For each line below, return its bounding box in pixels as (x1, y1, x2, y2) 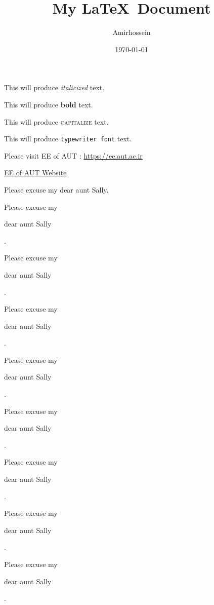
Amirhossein (112, 27, 151, 37)
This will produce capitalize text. (4, 116, 109, 127)
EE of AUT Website (4, 167, 67, 178)
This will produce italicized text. (4, 82, 105, 93)
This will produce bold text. (4, 99, 93, 109)
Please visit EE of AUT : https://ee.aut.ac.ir (4, 150, 143, 161)
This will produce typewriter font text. (4, 133, 132, 144)
